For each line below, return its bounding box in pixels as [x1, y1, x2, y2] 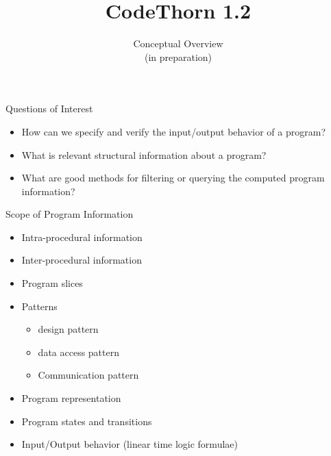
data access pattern [38, 344, 119, 359]
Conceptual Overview [133, 36, 223, 51]
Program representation [21, 391, 121, 405]
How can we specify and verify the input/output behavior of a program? [21, 124, 326, 138]
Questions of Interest [5, 101, 93, 116]
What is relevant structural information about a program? [21, 147, 267, 162]
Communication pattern [38, 368, 139, 382]
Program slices [21, 276, 83, 290]
